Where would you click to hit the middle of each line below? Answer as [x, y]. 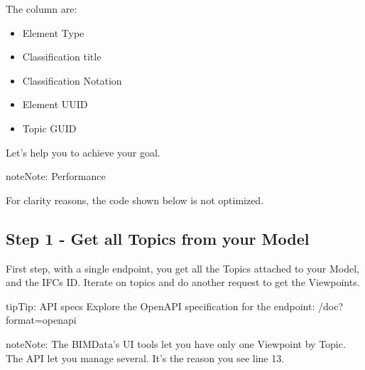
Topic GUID [49, 128]
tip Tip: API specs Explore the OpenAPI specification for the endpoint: [160, 306]
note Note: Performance [56, 176]
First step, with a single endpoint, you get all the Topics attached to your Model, [182, 268]
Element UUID [55, 104]
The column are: [42, 9]
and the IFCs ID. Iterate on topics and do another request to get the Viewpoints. [183, 282]
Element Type [53, 32]
